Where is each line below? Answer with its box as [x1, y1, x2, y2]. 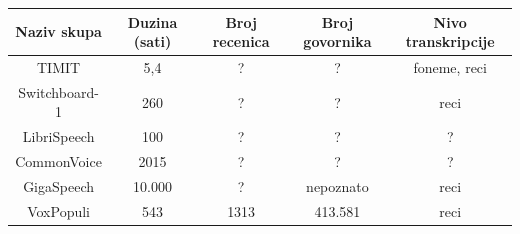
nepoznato [306, 175, 369, 196]
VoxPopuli [27, 200, 90, 221]
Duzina [127, 11, 178, 32]
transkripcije [405, 31, 495, 52]
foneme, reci [413, 56, 487, 77]
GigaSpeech [23, 175, 95, 196]
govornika [303, 31, 372, 52]
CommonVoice [15, 151, 102, 172]
